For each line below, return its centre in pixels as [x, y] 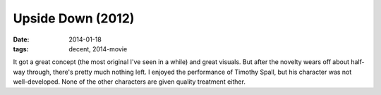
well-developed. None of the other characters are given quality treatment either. [129, 82]
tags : [21, 49]
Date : [21, 39]
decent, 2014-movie [98, 49]
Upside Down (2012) [74, 18]
